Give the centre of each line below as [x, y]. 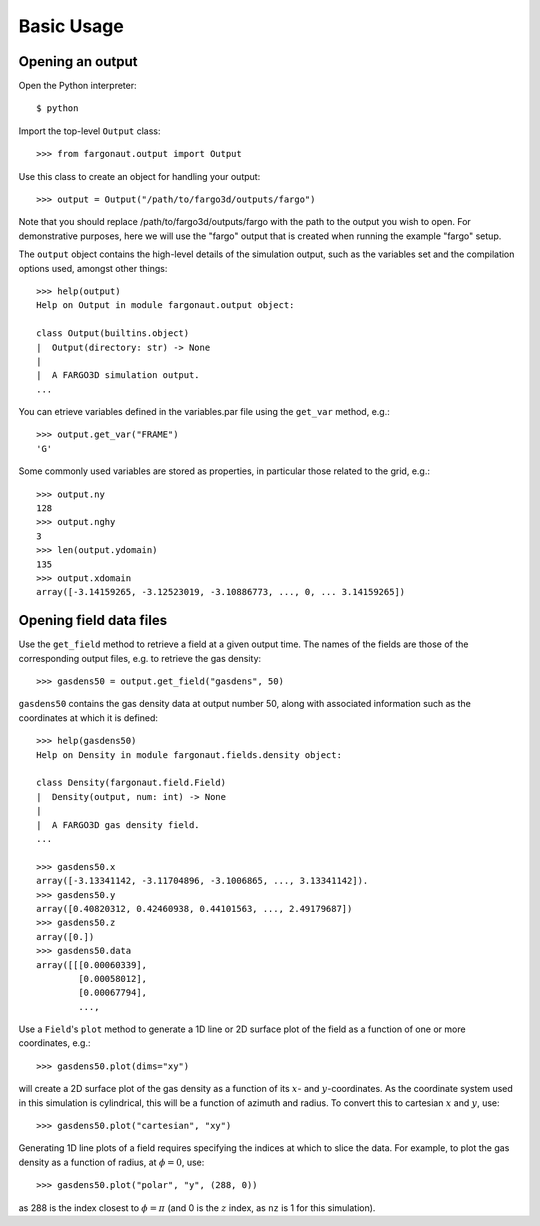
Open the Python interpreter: [77, 86]
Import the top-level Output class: [89, 131]
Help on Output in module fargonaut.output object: [165, 305]
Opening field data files [93, 620]
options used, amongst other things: [93, 268]
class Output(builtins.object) [113, 333]
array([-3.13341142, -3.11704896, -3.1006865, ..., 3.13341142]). [202, 881]
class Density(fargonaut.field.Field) [131, 783]
